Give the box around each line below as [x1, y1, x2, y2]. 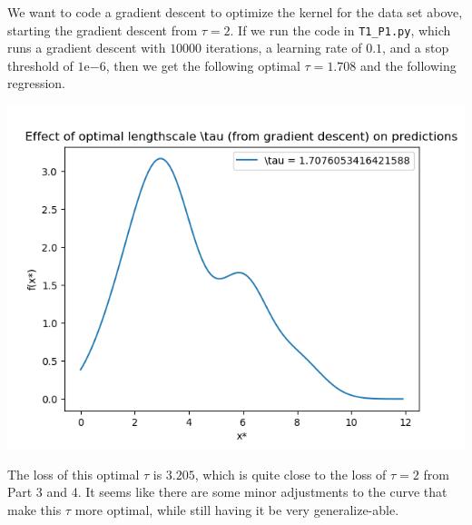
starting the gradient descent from [7, 20, 198, 39]
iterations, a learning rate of [205, 38, 362, 57]
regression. [7, 74, 66, 93]
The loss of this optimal [7, 464, 140, 483]
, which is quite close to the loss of [194, 464, 387, 483]
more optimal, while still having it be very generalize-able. [74, 500, 399, 519]
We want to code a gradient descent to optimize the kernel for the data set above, [7, 3, 463, 21]
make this [7, 500, 62, 519]
